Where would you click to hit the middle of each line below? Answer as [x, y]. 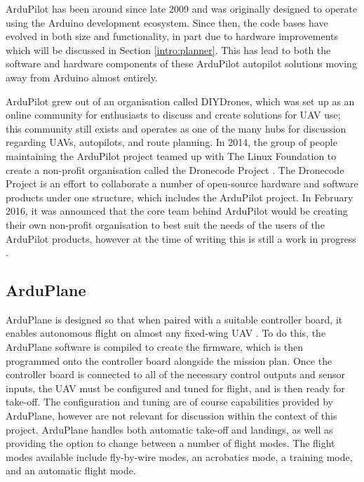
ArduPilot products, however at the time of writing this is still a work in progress [181, 238]
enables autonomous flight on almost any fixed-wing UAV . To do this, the [166, 333]
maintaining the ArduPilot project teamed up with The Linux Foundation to [171, 155]
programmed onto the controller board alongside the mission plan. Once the [169, 360]
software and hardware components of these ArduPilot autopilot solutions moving [181, 63]
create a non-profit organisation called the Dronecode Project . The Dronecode [175, 169]
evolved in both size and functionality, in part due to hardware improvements [172, 36]
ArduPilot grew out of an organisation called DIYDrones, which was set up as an [180, 101]
